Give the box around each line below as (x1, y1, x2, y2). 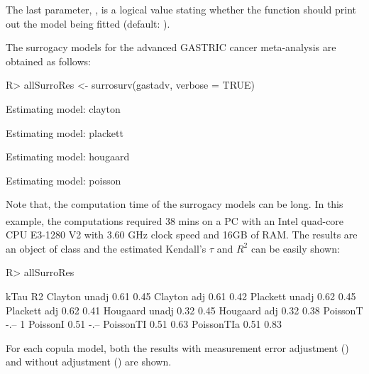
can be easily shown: (250, 241, 340, 255)
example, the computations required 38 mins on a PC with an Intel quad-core (6, 213, 344, 228)
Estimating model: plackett (6, 125, 123, 140)
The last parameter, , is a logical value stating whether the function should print (6, 2, 356, 16)
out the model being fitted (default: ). (6, 16, 170, 31)
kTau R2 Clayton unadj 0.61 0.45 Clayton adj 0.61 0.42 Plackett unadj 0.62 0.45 (6, 288, 356, 303)
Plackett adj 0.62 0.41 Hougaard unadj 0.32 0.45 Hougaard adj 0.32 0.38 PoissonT (6, 302, 363, 317)
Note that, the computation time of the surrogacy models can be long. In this (6, 197, 343, 211)
